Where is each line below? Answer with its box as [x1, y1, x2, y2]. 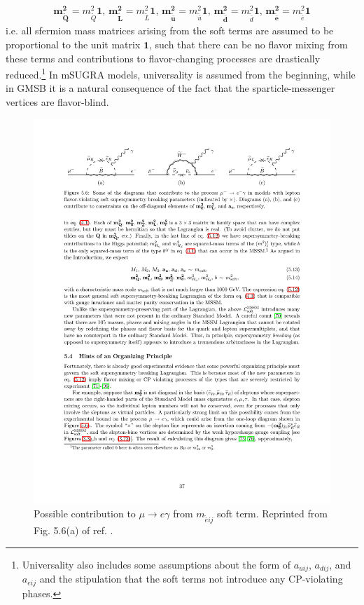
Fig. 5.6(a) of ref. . [34, 523, 113, 538]
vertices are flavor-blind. [6, 95, 109, 109]
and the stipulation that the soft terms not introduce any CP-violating [39, 571, 343, 586]
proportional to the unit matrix [6, 36, 141, 51]
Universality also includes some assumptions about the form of [22, 557, 291, 571]
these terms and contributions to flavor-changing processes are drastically [6, 50, 321, 65]
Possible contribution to [34, 506, 136, 521]
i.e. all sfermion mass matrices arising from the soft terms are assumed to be [6, 23, 334, 38]
